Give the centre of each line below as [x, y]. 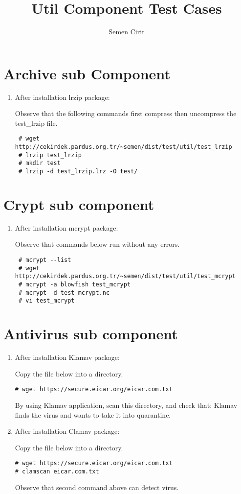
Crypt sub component [79, 204]
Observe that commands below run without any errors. [97, 244]
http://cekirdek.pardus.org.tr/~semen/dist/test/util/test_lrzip [123, 147]
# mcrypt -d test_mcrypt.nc [64, 293]
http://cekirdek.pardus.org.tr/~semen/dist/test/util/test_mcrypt [125, 276]
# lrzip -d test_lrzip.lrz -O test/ [78, 172]
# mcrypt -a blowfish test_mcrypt [75, 284]
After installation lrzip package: [62, 97]
